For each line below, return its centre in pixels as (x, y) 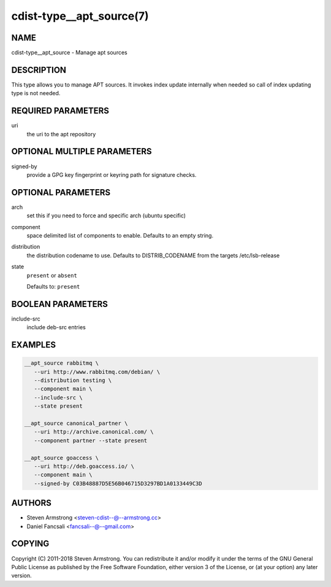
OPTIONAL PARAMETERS (61, 192)
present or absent (52, 275)
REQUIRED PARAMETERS (60, 111)
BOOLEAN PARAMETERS (60, 304)
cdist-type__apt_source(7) (80, 16)
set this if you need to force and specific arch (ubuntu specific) (106, 216)
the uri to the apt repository (61, 134)
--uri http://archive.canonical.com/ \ (94, 432)
